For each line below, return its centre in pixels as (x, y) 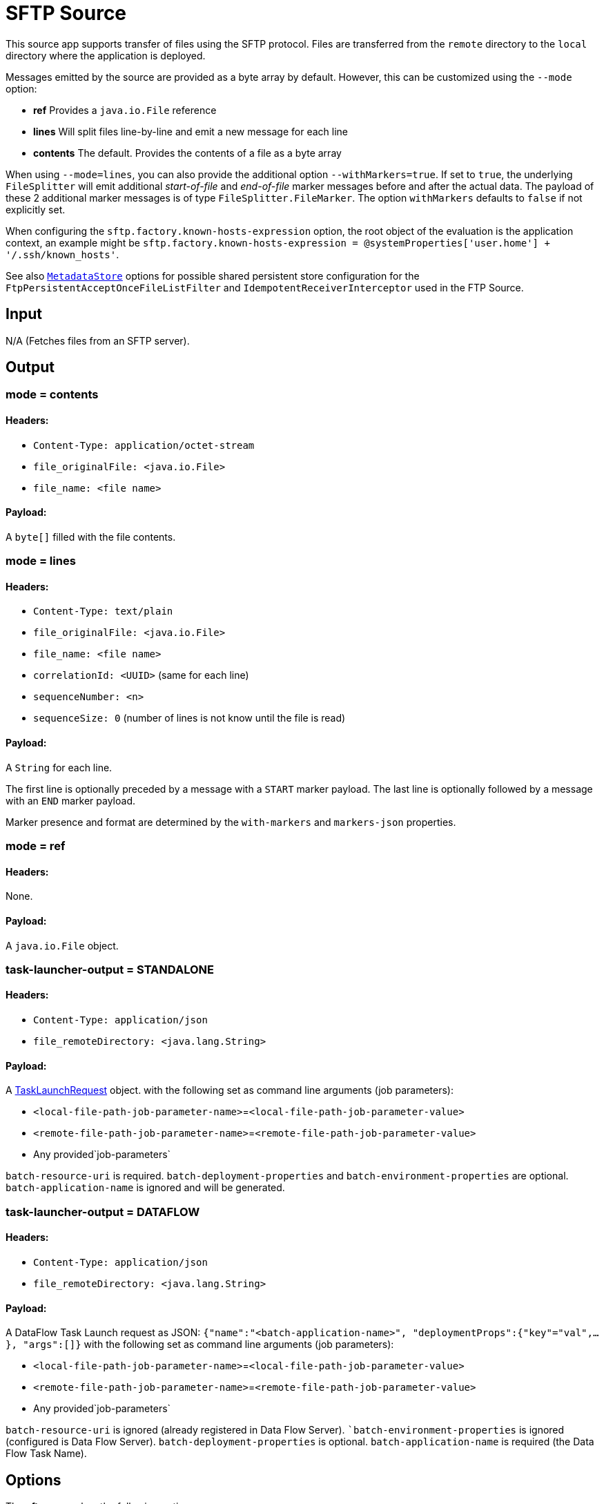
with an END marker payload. (70, 800)
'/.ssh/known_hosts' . (62, 254)
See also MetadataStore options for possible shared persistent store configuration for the (213, 276)
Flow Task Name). (46, 1454)
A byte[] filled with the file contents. (91, 537)
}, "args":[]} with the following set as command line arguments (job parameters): (200, 1344)
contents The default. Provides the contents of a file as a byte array (187, 153)
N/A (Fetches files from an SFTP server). (98, 340)
